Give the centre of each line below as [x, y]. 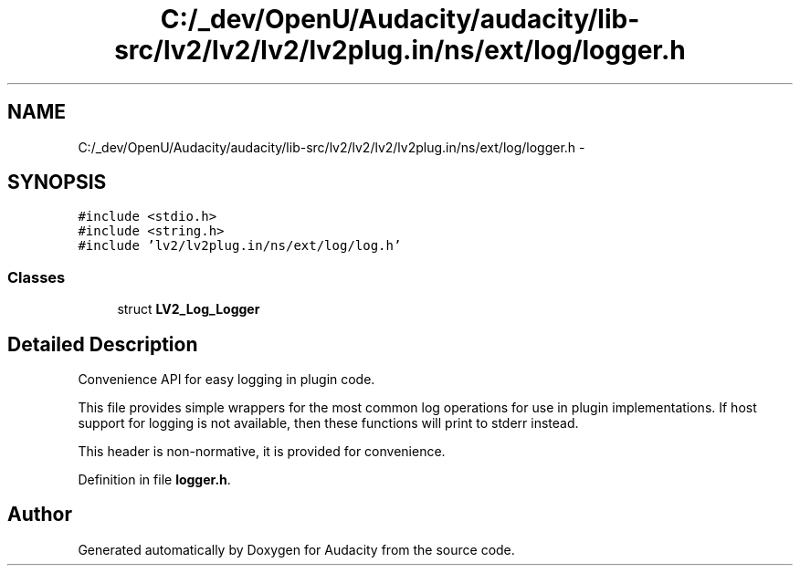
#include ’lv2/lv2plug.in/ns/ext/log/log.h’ [240, 246]
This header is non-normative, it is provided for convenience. [262, 452]
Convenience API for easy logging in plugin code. [226, 380]
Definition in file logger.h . [154, 480]
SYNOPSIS [57, 182]
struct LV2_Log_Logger [189, 309]
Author [40, 515]
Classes [37, 277]
